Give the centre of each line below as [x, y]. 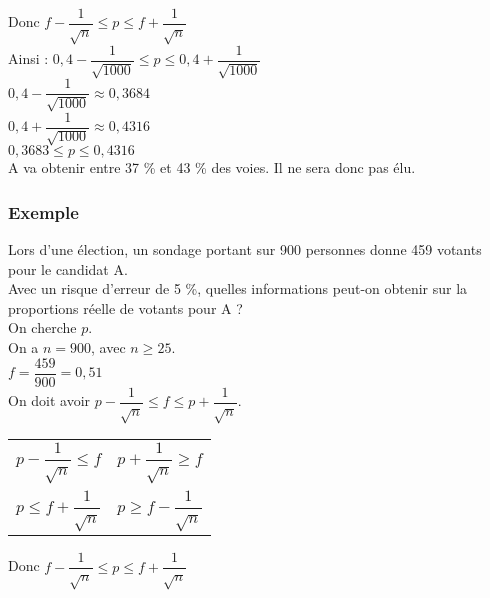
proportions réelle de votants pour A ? [125, 307]
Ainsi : [28, 58]
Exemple [43, 211]
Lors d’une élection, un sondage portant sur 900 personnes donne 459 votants [245, 249]
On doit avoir [49, 400]
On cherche [42, 327]
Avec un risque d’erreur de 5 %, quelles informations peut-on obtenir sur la [238, 288]
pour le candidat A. [68, 268]
